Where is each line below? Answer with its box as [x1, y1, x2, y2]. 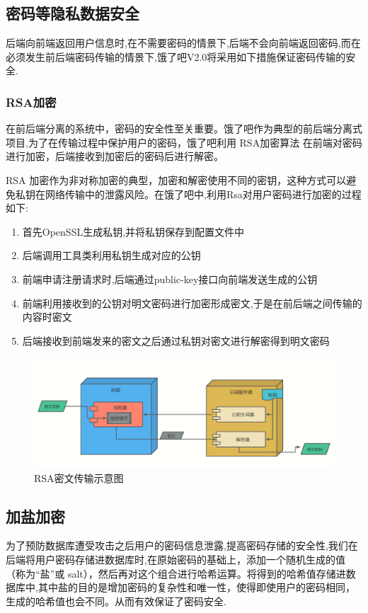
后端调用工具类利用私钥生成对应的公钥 [22, 248, 201, 263]
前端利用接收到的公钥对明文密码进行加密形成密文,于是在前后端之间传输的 [22, 295, 362, 310]
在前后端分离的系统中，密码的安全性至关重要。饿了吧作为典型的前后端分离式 [6, 121, 362, 136]
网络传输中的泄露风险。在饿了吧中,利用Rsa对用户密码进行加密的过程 [45, 186, 362, 201]
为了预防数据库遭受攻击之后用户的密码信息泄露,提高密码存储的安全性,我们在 [6, 538, 358, 553]
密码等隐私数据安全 [6, 2, 139, 24]
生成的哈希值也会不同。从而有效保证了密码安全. [6, 593, 226, 608]
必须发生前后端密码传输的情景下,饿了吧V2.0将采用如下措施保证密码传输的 [6, 49, 346, 64]
